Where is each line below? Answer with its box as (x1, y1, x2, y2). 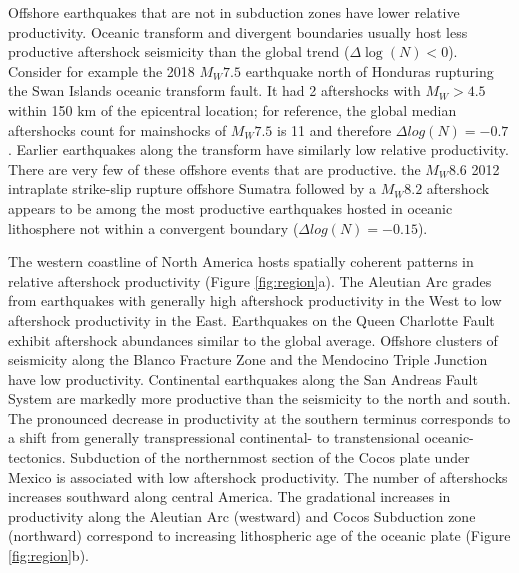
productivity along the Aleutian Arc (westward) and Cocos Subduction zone (8, 505, 476, 526)
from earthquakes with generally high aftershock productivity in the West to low (8, 290, 502, 311)
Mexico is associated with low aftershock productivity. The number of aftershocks (8, 466, 508, 487)
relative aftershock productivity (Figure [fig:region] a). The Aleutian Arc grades (8, 270, 492, 291)
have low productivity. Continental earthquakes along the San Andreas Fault (8, 368, 478, 389)
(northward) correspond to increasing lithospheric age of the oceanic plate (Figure (8, 525, 511, 546)
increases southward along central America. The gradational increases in (8, 486, 451, 507)
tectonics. (8, 447, 66, 468)
